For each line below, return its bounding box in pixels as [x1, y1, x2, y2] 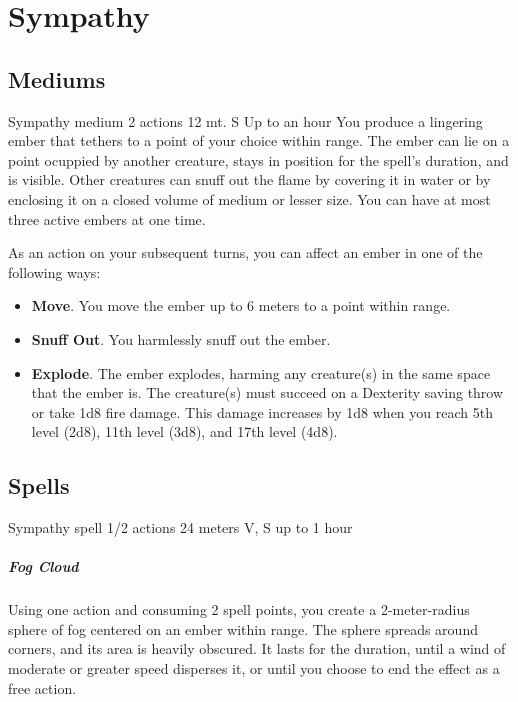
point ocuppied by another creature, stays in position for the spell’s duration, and [8, 149, 509, 170]
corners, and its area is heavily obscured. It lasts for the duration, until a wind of [8, 638, 506, 659]
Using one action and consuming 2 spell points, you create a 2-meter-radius [8, 599, 470, 620]
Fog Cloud [8, 556, 79, 577]
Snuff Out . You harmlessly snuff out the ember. [31, 328, 331, 349]
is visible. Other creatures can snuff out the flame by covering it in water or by [8, 169, 491, 190]
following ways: [8, 261, 101, 282]
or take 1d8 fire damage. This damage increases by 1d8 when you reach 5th [31, 401, 493, 422]
